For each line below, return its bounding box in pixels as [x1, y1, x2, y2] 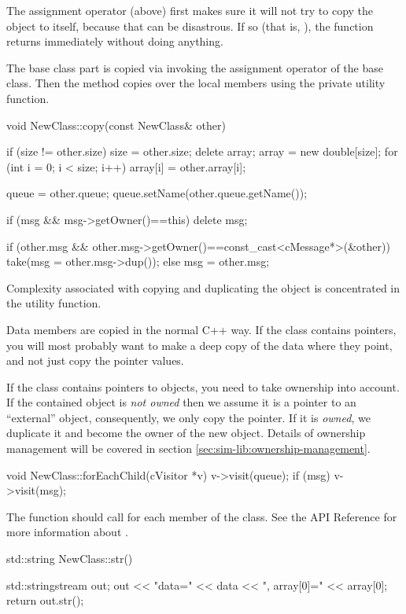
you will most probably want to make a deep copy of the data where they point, [6, 336, 393, 353]
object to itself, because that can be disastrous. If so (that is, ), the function [6, 17, 374, 34]
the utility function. [6, 295, 101, 311]
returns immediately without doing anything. [6, 33, 223, 50]
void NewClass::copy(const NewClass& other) [6, 116, 226, 133]
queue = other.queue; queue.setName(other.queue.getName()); [6, 185, 308, 201]
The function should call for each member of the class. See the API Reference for [6, 508, 397, 524]
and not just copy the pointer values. [6, 352, 184, 369]
